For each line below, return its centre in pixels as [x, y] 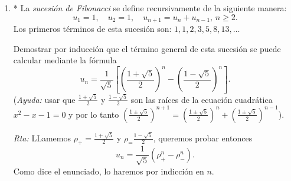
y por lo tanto [94, 114]
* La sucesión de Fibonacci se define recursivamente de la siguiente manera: [150, 8]
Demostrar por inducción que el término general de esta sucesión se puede [147, 48]
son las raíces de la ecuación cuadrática [202, 99]
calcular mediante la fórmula [65, 60]
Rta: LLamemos [42, 138]
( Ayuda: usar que [44, 99]
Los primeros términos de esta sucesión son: [92, 29]
